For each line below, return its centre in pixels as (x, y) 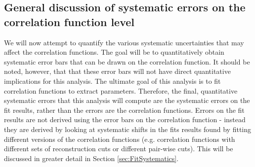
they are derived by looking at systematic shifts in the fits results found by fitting (128, 129)
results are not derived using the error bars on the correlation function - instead (125, 119)
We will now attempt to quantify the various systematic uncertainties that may (124, 42)
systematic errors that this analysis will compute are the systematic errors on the (127, 100)
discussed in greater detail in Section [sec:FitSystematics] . (91, 158)
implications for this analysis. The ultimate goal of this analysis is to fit (112, 81)
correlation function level (69, 21)
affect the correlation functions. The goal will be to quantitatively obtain (114, 52)
